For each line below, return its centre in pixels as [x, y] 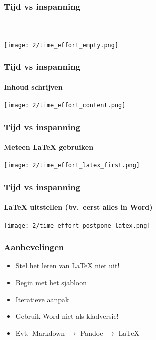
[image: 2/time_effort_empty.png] [61, 45]
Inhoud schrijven [33, 87]
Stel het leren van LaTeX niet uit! [68, 266]
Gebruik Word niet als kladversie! [67, 316]
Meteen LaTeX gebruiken [49, 147]
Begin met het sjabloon [51, 282]
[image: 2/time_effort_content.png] [65, 105]
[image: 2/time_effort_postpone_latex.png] [77, 226]
